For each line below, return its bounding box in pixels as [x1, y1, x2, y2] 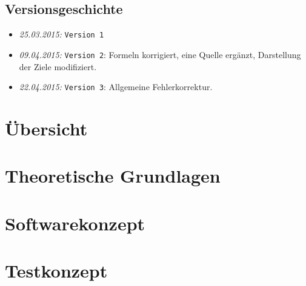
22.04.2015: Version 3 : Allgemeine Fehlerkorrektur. [19, 80, 213, 93]
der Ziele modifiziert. [19, 60, 97, 73]
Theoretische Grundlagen [5, 163, 221, 188]
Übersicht [5, 115, 88, 140]
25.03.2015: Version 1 [19, 28, 104, 41]
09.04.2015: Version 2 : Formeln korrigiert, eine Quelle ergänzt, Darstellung [19, 48, 301, 60]
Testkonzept [5, 258, 108, 283]
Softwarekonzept [5, 210, 145, 235]
